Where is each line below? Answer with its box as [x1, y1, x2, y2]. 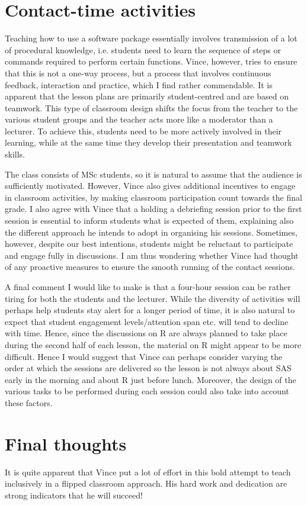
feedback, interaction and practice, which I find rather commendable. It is [5, 78, 273, 91]
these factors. [5, 396, 53, 408]
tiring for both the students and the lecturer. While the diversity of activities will [5, 292, 300, 304]
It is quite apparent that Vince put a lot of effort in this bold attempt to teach [5, 465, 291, 478]
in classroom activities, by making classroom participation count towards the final [5, 191, 302, 203]
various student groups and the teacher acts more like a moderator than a [5, 113, 273, 126]
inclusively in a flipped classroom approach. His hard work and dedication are [5, 477, 287, 490]
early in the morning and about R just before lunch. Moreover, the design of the [5, 373, 296, 385]
